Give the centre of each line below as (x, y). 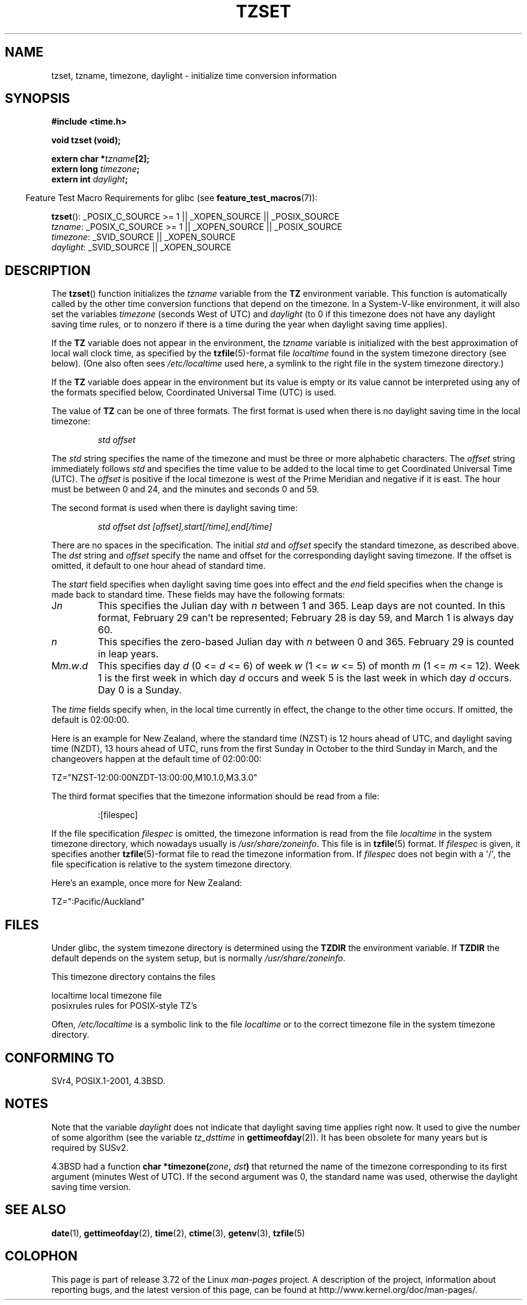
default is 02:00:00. (90, 720)
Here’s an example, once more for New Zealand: (147, 883)
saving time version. (91, 1186)
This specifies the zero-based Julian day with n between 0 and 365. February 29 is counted (306, 642)
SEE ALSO (35, 1210)
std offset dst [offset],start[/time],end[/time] (185, 527)
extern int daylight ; (90, 179)
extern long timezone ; (96, 169)
